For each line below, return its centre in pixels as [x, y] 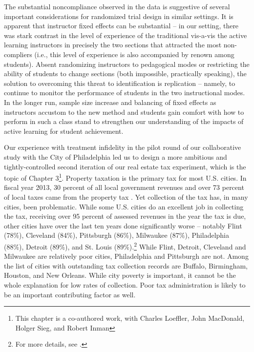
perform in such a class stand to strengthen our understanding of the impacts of [124, 121]
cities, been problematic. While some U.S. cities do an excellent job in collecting [124, 206]
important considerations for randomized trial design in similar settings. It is [119, 16]
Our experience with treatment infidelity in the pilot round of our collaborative [123, 147]
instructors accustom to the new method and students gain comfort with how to [124, 112]
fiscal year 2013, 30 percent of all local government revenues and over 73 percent [124, 187]
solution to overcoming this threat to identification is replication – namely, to [120, 83]
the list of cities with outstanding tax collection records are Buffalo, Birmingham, [126, 265]
